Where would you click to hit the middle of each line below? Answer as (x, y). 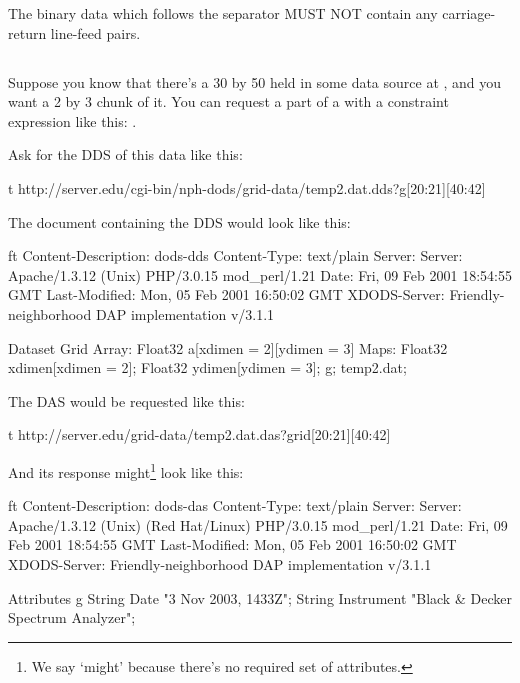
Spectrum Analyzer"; (72, 617)
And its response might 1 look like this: (126, 470)
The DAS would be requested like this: (126, 400)
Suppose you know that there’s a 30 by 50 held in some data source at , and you (255, 81)
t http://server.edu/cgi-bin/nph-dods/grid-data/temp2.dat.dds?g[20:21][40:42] (247, 187)
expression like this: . (72, 120)
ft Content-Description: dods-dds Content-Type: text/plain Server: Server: (235, 255)
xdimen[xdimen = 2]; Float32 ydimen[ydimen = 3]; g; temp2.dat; (207, 367)
